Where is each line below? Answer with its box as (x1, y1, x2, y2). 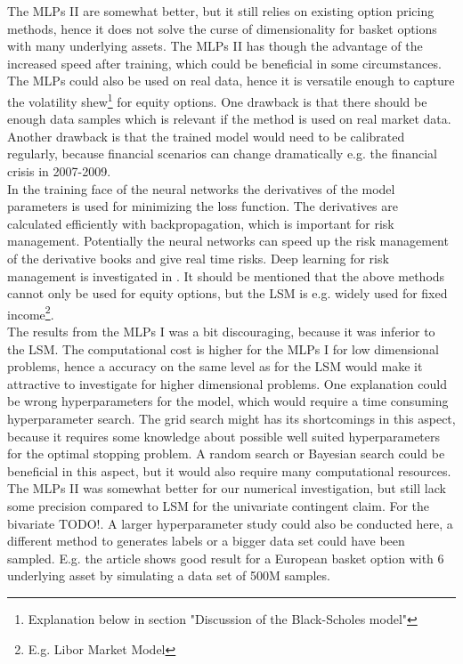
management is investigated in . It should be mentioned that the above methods (7, 266, 445, 285)
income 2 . (7, 302, 54, 323)
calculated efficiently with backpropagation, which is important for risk (7, 214, 394, 232)
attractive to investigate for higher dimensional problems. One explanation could (7, 374, 447, 393)
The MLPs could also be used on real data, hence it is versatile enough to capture (7, 71, 455, 90)
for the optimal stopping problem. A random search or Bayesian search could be (7, 444, 445, 463)
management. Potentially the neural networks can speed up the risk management (7, 231, 449, 250)
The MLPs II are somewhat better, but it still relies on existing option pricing (7, 2, 435, 20)
